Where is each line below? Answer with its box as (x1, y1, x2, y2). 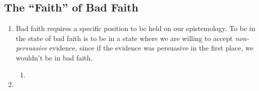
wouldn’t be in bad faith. (16, 52, 93, 62)
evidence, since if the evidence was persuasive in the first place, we (49, 42, 253, 53)
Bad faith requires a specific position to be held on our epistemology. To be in (16, 23, 255, 33)
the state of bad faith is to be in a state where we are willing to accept (16, 32, 233, 43)
